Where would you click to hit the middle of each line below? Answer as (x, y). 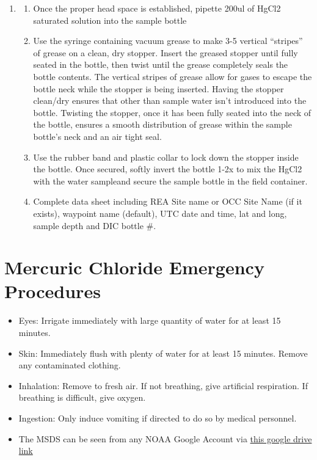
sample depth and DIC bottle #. (95, 225)
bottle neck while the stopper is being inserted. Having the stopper (158, 88)
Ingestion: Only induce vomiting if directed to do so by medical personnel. (158, 418)
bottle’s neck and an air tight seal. (97, 136)
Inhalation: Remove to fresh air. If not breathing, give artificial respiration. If (163, 385)
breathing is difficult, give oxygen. (82, 397)
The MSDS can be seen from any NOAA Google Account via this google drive (165, 438)
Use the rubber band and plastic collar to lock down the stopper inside (166, 157)
